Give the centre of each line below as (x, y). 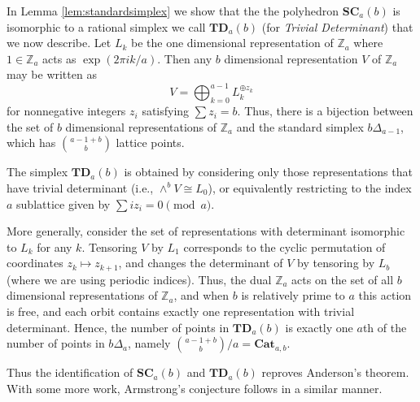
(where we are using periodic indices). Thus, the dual (139, 279)
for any (55, 246)
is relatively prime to (293, 295)
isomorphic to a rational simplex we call (106, 26)
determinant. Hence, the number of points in (118, 327)
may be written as (52, 74)
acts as (59, 58)
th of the (385, 327)
